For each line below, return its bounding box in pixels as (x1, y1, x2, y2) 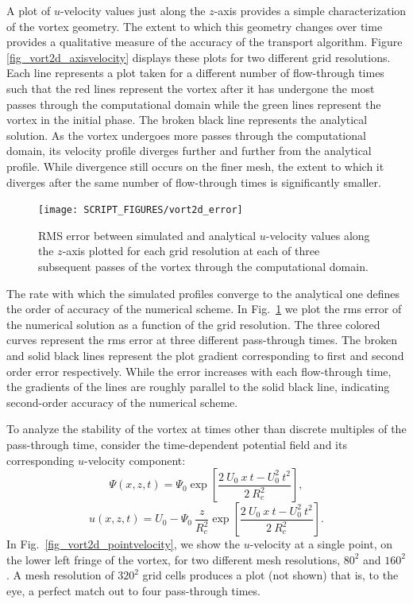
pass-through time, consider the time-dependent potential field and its (6, 436, 347, 452)
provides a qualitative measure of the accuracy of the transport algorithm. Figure (6, 33, 403, 50)
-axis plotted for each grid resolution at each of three (62, 242, 320, 259)
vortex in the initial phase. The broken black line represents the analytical (6, 111, 368, 128)
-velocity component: (84, 451, 186, 468)
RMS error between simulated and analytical (38, 226, 257, 243)
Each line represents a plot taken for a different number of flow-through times (6, 64, 384, 81)
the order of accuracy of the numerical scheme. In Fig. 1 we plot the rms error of (6, 300, 402, 317)
